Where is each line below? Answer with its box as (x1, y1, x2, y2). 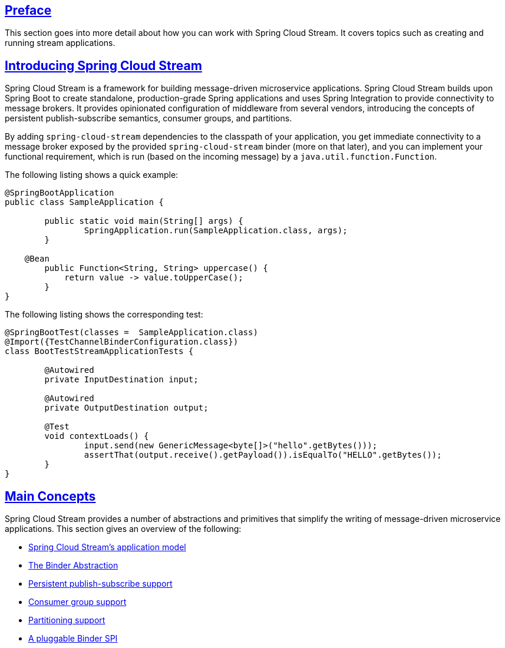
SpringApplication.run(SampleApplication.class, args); (84, 226, 348, 236)
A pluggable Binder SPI (28, 633, 118, 644)
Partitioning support (28, 615, 105, 626)
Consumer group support (28, 597, 127, 607)
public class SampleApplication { (5, 197, 164, 207)
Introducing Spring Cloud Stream (5, 58, 202, 73)
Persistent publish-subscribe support (28, 578, 173, 589)
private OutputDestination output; (44, 403, 209, 413)
